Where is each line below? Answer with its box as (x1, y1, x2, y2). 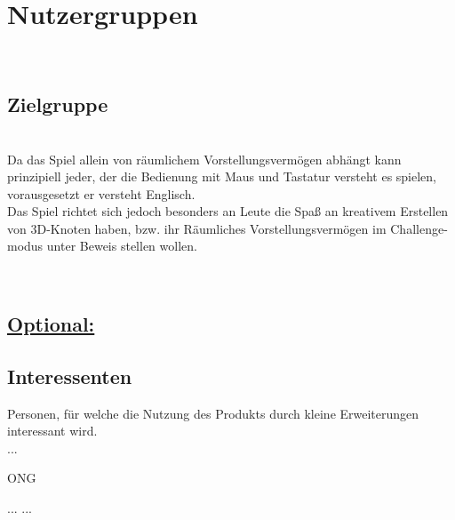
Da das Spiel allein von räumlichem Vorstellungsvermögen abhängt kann (7, 149, 402, 168)
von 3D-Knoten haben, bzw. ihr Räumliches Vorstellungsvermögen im (7, 219, 387, 237)
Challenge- (390, 219, 448, 237)
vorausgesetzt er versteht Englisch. (7, 184, 196, 203)
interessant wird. (7, 421, 98, 440)
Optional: (7, 310, 95, 338)
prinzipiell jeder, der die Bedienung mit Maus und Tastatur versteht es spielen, (7, 167, 437, 186)
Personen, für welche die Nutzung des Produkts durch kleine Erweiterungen (7, 404, 419, 422)
